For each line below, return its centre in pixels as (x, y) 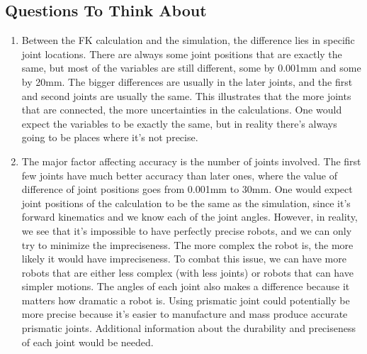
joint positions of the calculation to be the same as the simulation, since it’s (186, 203)
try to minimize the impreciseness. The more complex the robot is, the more (187, 244)
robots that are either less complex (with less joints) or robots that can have (187, 272)
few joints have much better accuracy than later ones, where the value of (179, 175)
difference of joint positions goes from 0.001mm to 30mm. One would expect (187, 189)
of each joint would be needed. (87, 342)
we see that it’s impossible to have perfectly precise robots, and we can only (187, 230)
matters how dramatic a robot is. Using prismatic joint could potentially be (186, 300)
